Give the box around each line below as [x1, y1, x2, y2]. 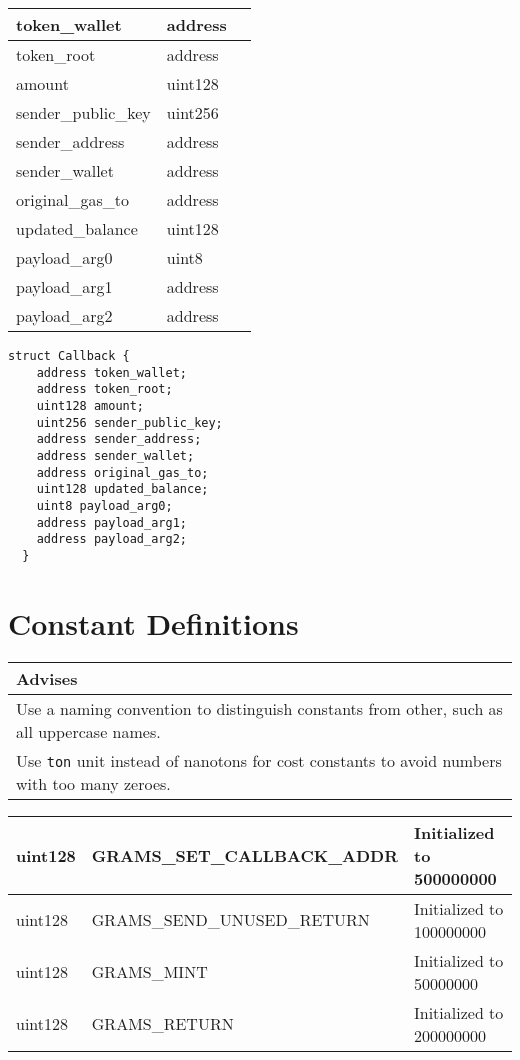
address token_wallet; [36, 365, 187, 380]
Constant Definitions [8, 602, 299, 643]
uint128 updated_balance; [36, 482, 209, 497]
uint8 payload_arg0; [36, 498, 173, 513]
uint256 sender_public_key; [36, 415, 223, 430]
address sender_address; [36, 432, 202, 447]
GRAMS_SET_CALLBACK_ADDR [91, 843, 398, 867]
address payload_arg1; [36, 515, 187, 530]
